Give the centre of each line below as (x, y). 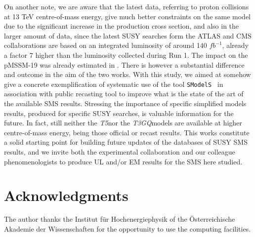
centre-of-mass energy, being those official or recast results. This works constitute (127, 132)
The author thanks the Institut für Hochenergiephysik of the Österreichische (120, 219)
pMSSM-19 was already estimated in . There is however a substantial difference (124, 64)
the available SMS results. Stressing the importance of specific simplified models (125, 103)
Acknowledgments (66, 195)
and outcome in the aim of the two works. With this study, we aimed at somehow (127, 74)
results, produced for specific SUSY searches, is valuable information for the (119, 113)
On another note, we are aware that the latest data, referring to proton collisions (127, 6)
